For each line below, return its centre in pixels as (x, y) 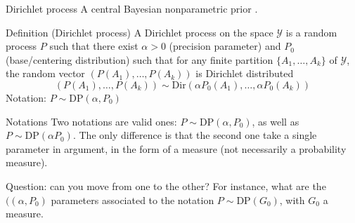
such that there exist (94, 46)
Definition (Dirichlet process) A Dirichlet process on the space (140, 32)
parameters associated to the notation (133, 200)
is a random (311, 32)
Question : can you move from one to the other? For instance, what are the (166, 185)
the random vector (45, 73)
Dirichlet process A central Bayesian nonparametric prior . (132, 8)
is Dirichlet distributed (245, 73)
